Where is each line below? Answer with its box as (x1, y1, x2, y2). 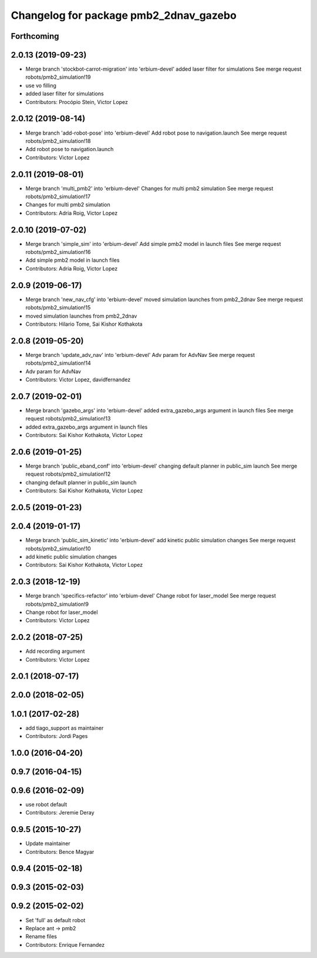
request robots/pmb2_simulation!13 (25, 415, 111, 422)
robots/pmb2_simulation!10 (25, 545, 91, 552)
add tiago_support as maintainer (25, 724, 104, 732)
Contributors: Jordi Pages (25, 732, 88, 739)
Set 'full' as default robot (25, 916, 86, 923)
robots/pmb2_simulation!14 (25, 359, 91, 367)
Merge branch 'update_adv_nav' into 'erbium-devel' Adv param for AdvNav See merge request (25, 351, 255, 358)
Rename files (25, 933, 57, 940)
